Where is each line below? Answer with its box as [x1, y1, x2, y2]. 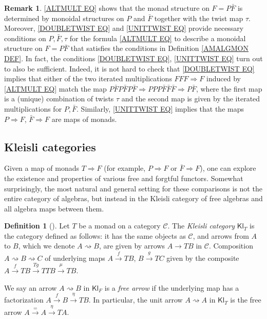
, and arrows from [193, 230, 249, 241]
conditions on [4, 32, 46, 43]
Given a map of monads [4, 163, 80, 173]
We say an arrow [4, 282, 57, 293]
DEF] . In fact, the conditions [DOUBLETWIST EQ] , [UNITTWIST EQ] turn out [4, 52, 263, 63]
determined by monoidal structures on [4, 12, 124, 23]
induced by [206, 73, 241, 84]
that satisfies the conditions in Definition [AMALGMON [70, 43, 249, 54]
